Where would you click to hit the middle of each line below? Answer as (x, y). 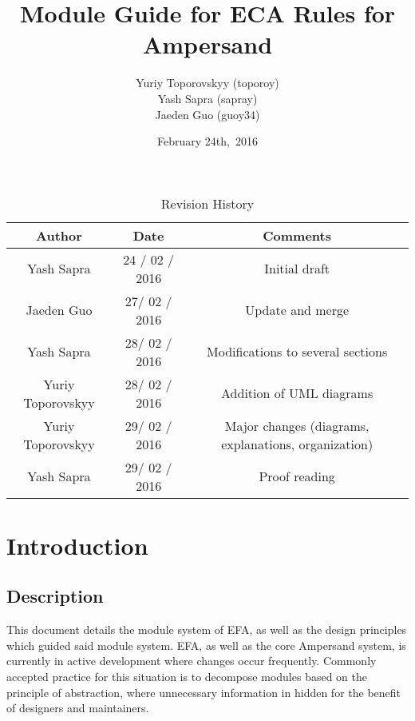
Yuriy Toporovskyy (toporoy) (207, 83)
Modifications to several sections (297, 352)
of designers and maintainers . (78, 708)
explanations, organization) (297, 444)
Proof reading (297, 476)
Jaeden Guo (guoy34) (207, 114)
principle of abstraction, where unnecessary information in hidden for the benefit (204, 692)
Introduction (77, 545)
